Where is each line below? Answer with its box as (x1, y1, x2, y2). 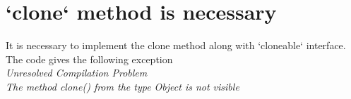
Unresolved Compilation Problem (6, 65, 148, 80)
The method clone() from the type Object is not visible (6, 79, 239, 93)
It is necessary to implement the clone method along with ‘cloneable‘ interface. (6, 38, 346, 53)
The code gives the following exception (6, 51, 173, 66)
